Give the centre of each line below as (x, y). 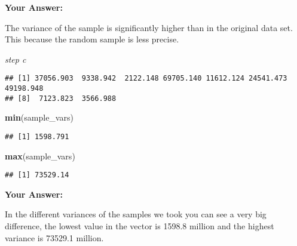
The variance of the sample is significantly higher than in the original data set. (149, 27)
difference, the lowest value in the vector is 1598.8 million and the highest (140, 226)
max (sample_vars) (40, 156)
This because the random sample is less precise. (92, 39)
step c (16, 59)
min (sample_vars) (39, 117)
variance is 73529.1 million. (54, 237)
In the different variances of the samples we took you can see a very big (136, 214)
